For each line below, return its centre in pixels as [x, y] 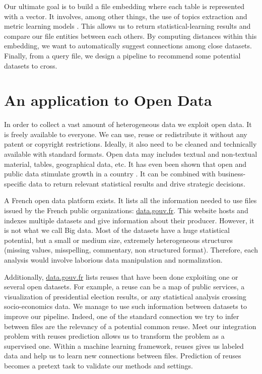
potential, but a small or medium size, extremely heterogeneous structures [118, 240]
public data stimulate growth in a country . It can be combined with [110, 174]
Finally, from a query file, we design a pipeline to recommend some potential [122, 55]
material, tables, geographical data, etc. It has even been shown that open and [125, 164]
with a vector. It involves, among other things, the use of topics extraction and [126, 16]
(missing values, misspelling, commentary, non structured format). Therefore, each [131, 250]
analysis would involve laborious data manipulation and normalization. [113, 260]
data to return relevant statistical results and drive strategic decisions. [137, 183]
